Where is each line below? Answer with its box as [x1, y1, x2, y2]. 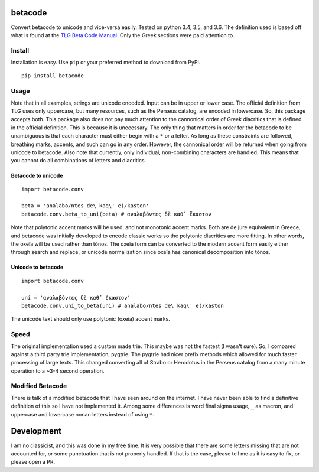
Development [11, 426, 62, 437]
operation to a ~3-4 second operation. [11, 367, 105, 375]
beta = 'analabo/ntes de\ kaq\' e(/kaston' [21, 203, 149, 209]
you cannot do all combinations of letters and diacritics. [11, 157, 147, 164]
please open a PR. [11, 458, 56, 466]
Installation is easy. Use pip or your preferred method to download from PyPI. [11, 59, 201, 66]
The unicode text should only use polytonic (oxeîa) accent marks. [11, 315, 171, 323]
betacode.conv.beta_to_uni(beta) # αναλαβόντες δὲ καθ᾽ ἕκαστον [21, 210, 212, 217]
